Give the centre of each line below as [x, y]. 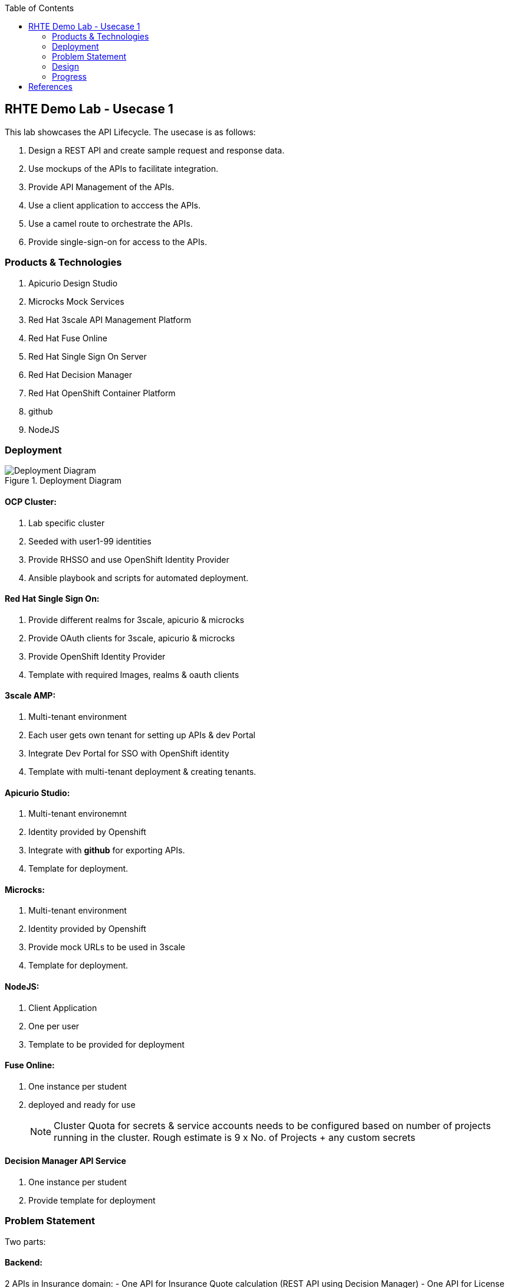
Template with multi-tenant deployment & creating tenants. [142, 772]
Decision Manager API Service [65, 1161]
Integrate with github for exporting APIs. [107, 850]
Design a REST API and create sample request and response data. [157, 150]
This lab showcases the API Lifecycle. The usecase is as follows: [130, 132]
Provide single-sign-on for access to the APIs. [118, 242]
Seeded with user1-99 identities [90, 541]
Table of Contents [40, 8]
